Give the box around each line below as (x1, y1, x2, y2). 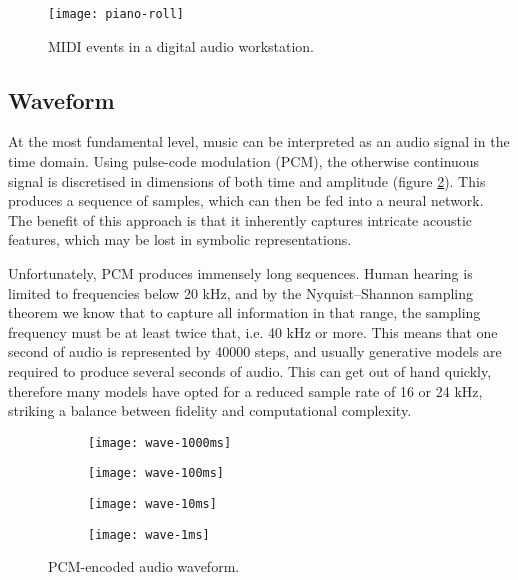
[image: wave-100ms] (88, 466, 225, 481)
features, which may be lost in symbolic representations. (8, 229, 352, 250)
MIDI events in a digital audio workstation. (48, 35, 315, 56)
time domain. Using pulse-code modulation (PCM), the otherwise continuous (8, 151, 480, 172)
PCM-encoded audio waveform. (48, 556, 240, 577)
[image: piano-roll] (48, 7, 185, 21)
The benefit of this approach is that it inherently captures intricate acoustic (8, 209, 473, 230)
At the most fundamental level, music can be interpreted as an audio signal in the (8, 131, 510, 152)
